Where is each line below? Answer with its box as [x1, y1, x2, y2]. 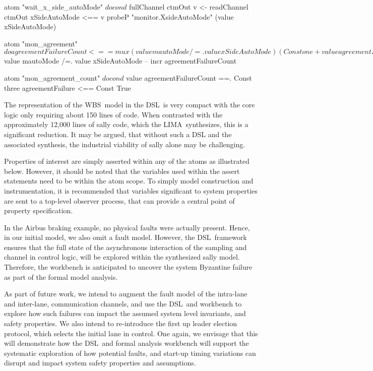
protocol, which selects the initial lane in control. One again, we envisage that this [4, 328, 258, 338]
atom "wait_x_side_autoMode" [4, 2, 103, 12]
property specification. [4, 205, 73, 216]
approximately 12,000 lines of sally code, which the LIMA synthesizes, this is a [4, 119, 248, 130]
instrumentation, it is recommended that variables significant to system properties [4, 185, 258, 196]
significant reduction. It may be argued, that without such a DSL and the [4, 129, 232, 139]
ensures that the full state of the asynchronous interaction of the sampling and [4, 241, 247, 252]
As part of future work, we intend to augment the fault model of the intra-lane [4, 288, 247, 299]
